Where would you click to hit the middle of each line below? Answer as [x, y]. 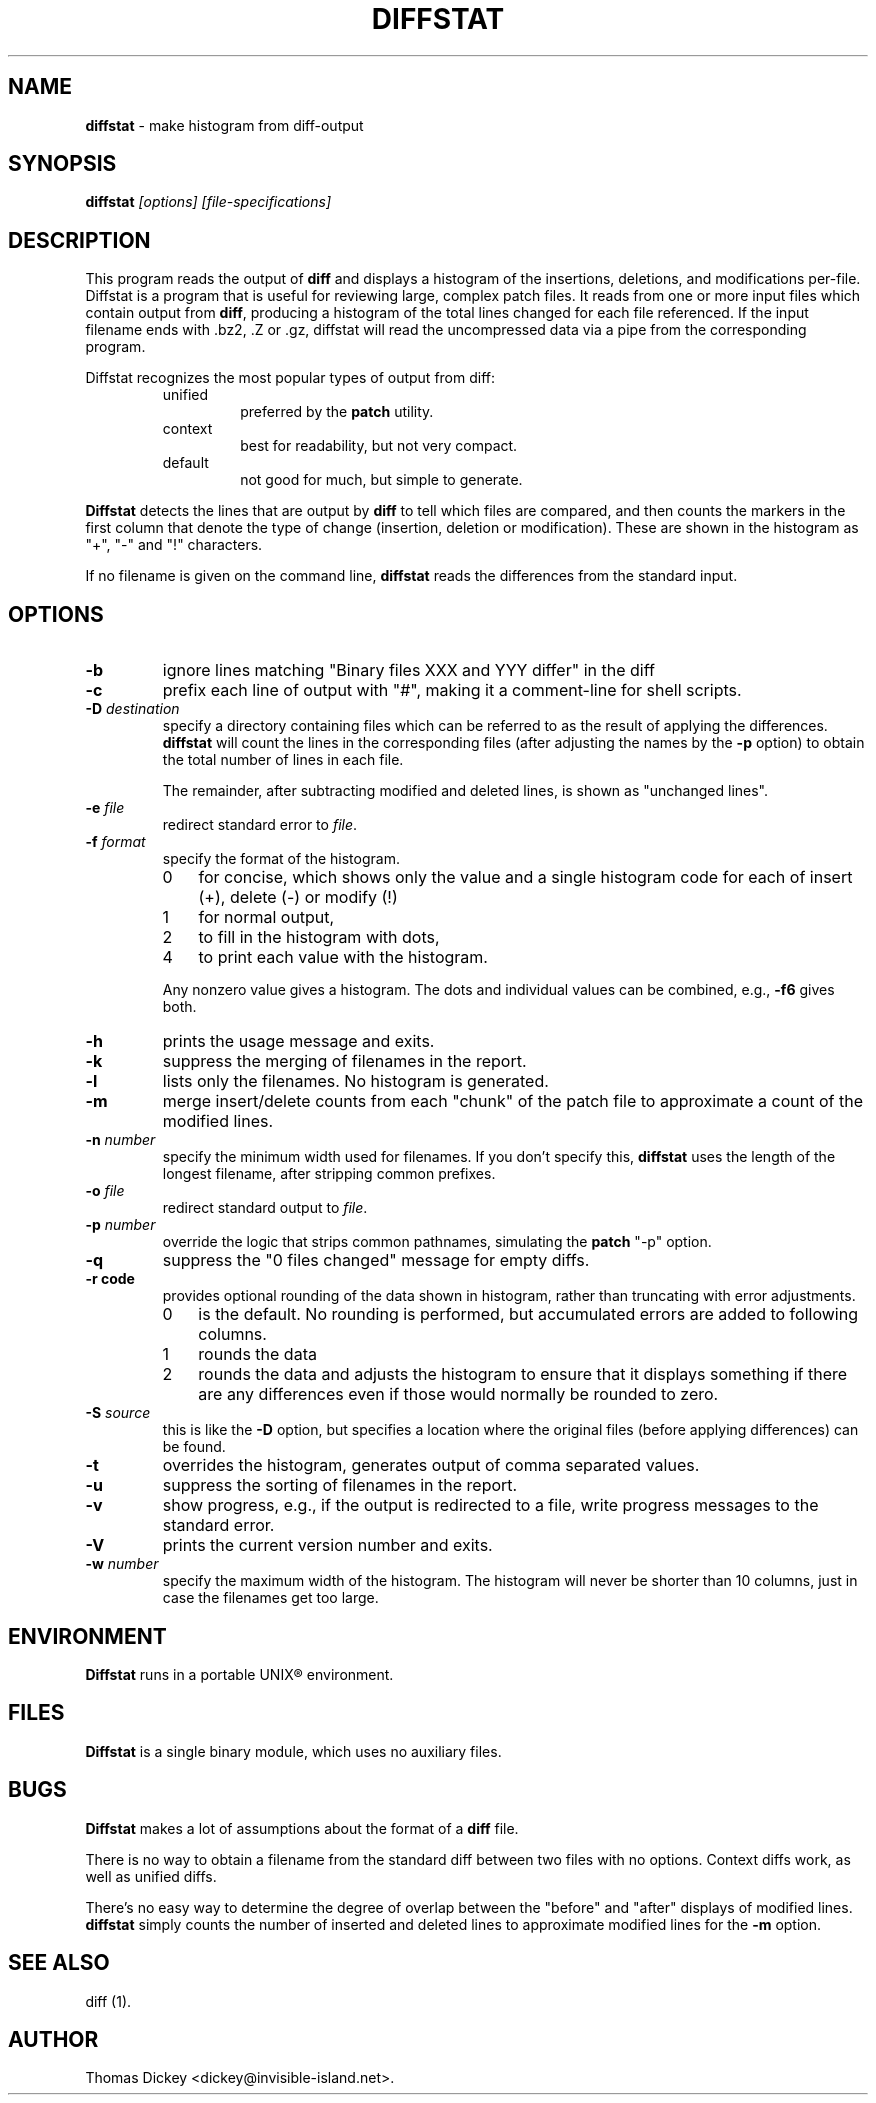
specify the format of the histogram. [281, 859]
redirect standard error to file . [260, 825]
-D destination [132, 709]
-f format [115, 842]
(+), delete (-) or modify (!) [298, 897]
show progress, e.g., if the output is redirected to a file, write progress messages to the [490, 1505]
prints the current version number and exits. [327, 1545]
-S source [118, 1413]
